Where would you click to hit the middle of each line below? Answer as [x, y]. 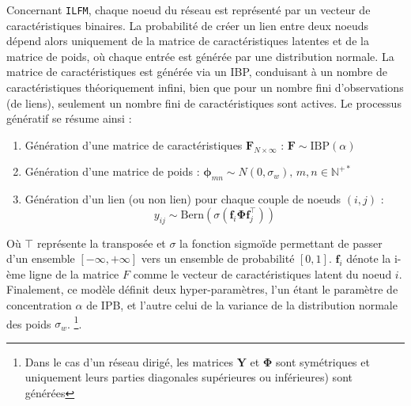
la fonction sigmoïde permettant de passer [281, 243]
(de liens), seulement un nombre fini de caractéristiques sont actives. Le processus [204, 102]
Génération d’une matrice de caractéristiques [134, 144]
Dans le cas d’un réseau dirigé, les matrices [129, 361]
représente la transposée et [101, 243]
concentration [39, 304]
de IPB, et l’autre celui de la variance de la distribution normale [242, 304]
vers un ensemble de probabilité [218, 258]
